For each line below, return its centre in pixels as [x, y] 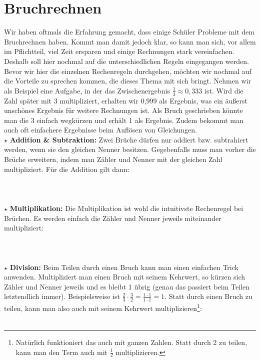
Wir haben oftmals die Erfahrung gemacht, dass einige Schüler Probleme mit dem [129, 32]
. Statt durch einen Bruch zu [208, 296]
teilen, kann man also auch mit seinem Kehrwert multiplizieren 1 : [103, 307]
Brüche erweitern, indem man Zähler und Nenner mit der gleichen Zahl [113, 159]
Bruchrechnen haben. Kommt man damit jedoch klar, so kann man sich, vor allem [130, 41]
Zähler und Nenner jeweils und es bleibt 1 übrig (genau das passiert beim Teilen [127, 286]
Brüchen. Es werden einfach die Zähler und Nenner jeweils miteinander [113, 218]
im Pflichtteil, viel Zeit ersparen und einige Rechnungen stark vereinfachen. [119, 51]
